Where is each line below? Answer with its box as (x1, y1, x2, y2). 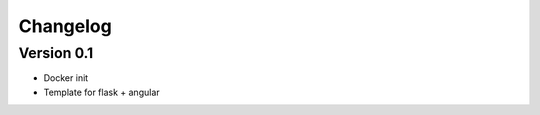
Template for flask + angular (43, 86, 160, 98)
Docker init (43, 72, 89, 84)
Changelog (18, 15, 112, 37)
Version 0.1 (18, 44, 94, 62)
